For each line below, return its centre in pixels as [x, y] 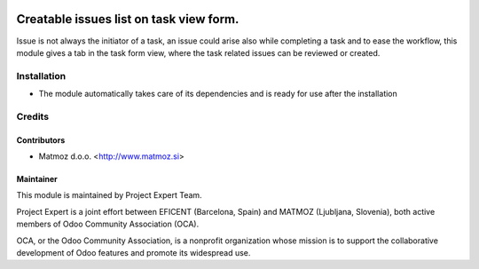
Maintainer [37, 179]
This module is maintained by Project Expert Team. [110, 195]
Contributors [41, 140]
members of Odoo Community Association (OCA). [108, 224]
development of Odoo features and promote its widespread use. [133, 252]
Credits [32, 116]
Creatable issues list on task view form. [128, 19]
